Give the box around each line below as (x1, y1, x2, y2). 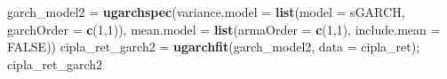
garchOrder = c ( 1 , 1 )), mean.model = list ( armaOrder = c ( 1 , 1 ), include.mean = (7, 20, 441, 38)
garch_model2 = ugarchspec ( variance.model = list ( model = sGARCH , (7, 3, 405, 20)
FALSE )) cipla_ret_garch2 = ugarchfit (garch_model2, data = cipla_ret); (7, 37, 420, 56)
